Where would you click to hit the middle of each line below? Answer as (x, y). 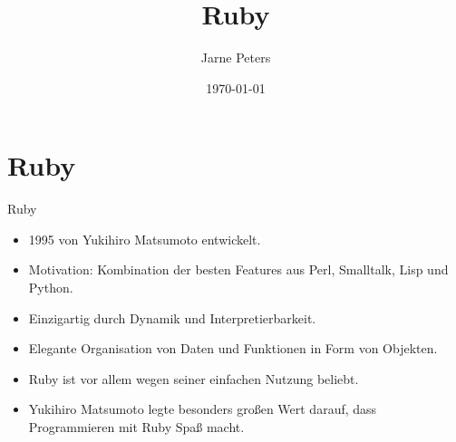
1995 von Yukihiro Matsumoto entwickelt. (145, 239)
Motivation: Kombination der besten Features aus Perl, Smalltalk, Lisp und (238, 269)
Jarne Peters (236, 58)
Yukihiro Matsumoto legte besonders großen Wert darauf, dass (203, 409)
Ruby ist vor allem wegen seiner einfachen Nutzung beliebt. (194, 378)
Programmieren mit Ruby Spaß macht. (136, 427)
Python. (51, 288)
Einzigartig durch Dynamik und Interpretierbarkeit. (172, 317)
